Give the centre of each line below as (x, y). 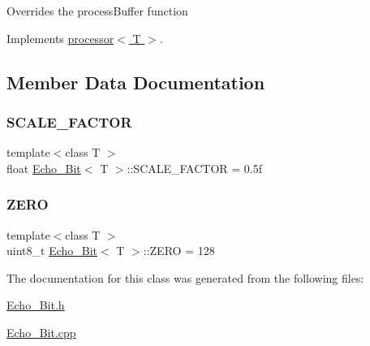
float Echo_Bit (44, 168)
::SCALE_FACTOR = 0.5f (195, 168)
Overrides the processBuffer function (97, 11)
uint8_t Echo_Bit (52, 251)
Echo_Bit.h (36, 305)
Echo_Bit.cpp (41, 332)
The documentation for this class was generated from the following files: (185, 277)
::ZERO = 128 (179, 251)
